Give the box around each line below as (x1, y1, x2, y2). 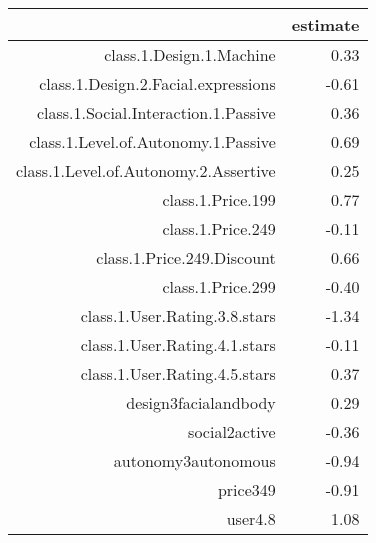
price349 (217, 478, 276, 501)
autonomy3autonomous (113, 449, 276, 472)
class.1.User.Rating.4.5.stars (80, 362, 276, 385)
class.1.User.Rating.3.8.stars (80, 304, 276, 327)
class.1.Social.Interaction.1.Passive (36, 101, 276, 124)
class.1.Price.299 (162, 275, 276, 298)
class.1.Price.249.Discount (96, 246, 276, 269)
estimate (291, 13, 360, 36)
